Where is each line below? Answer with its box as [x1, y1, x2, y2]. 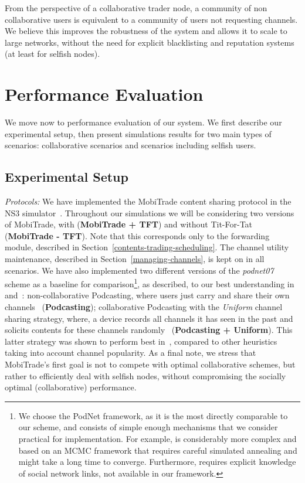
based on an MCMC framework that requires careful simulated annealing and [18, 444, 297, 456]
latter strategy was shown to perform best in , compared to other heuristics [5, 335, 277, 347]
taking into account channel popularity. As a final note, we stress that [5, 346, 256, 359]
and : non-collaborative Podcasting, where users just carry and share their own [5, 289, 290, 301]
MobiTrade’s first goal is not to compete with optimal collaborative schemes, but [5, 358, 296, 370]
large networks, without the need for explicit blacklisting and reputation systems [5, 36, 294, 48]
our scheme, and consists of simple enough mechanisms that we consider [18, 421, 278, 433]
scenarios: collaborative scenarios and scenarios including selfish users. [5, 139, 256, 151]
